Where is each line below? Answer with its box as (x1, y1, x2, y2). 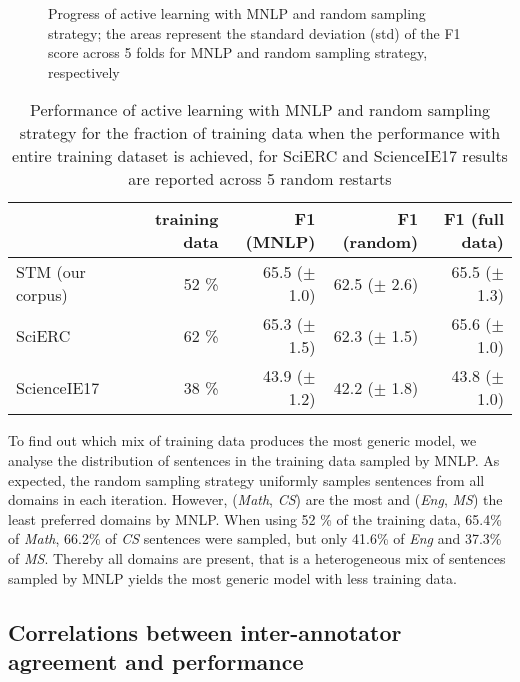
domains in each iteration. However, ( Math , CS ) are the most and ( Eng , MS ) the (8, 489, 503, 510)
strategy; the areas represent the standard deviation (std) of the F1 (48, 22, 461, 43)
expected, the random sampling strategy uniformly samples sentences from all (8, 469, 485, 490)
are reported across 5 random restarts (128, 167, 392, 191)
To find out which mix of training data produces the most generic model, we (8, 430, 477, 451)
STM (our (16, 260, 86, 284)
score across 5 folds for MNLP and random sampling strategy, (48, 42, 428, 63)
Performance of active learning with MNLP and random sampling (29, 98, 491, 122)
